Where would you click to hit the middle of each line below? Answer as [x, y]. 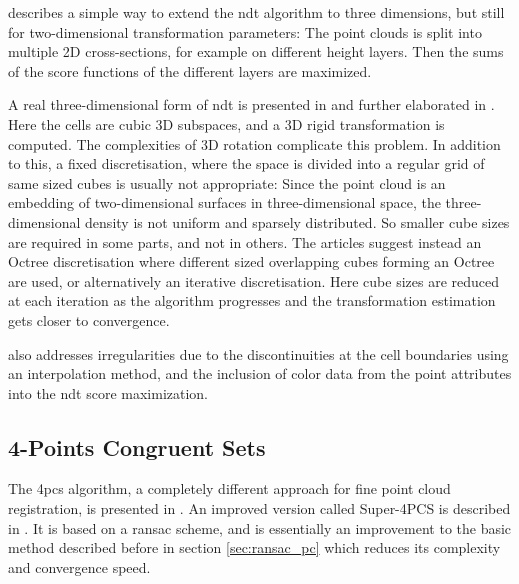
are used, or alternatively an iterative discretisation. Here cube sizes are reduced [254, 280]
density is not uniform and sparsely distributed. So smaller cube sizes [297, 221]
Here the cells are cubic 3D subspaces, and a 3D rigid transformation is [226, 123]
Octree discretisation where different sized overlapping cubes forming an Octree [251, 261]
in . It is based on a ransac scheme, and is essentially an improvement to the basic [260, 527]
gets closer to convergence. [89, 319]
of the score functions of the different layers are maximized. [190, 70]
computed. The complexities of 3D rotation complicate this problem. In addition [254, 143]
